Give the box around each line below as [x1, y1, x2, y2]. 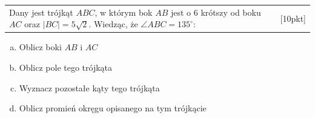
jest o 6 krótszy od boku [170, 5, 261, 18]
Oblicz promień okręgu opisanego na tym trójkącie [19, 102, 207, 114]
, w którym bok [94, 5, 153, 18]
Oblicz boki [19, 41, 62, 53]
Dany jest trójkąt [9, 5, 73, 18]
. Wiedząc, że [88, 18, 138, 30]
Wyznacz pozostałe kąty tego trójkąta [19, 81, 160, 94]
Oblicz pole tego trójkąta [19, 61, 113, 74]
